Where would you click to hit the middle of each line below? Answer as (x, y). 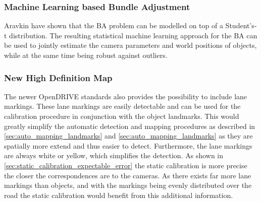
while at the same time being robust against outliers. (86, 55)
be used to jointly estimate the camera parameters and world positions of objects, (130, 45)
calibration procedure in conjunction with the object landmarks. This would (122, 116)
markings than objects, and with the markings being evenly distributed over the (128, 185)
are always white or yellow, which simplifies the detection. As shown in (114, 155)
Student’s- (241, 25)
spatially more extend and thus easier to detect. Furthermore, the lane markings (128, 145)
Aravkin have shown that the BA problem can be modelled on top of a (114, 25)
